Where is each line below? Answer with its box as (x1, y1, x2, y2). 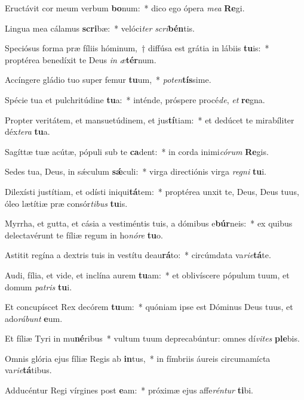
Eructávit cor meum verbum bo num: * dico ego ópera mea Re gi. (5, 2, 245, 14)
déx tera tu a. (5, 125, 50, 138)
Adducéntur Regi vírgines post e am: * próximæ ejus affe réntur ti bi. (5, 384, 253, 396)
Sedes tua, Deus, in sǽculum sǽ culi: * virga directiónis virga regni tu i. (5, 165, 266, 178)
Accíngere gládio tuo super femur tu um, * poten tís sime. (5, 73, 211, 86)
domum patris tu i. (5, 280, 72, 293)
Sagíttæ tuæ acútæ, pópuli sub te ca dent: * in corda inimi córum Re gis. (5, 145, 269, 157)
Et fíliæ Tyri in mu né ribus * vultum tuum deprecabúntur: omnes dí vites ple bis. (5, 332, 300, 345)
